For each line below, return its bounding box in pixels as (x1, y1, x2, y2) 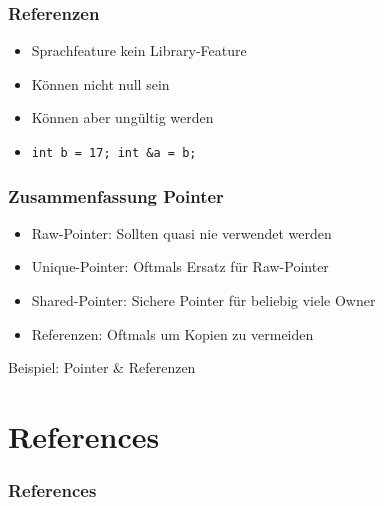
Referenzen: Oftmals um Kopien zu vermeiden (31, 323, 314, 344)
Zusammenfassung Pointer (8, 183, 224, 208)
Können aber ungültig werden (31, 107, 214, 128)
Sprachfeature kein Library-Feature (31, 40, 247, 61)
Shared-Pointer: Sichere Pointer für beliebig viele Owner (31, 290, 376, 311)
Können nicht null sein (31, 73, 170, 94)
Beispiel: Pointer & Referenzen (8, 357, 196, 378)
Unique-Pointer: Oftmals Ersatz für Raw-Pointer (31, 256, 329, 277)
